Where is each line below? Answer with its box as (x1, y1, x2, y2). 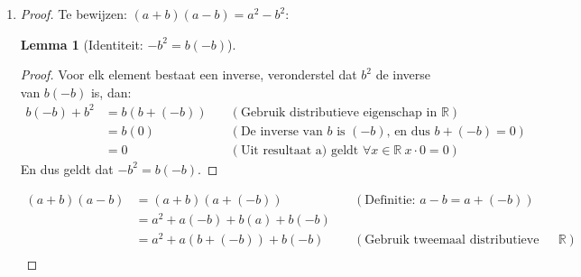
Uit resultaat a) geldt (240, 143, 359, 157)
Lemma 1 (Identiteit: (20, 34, 143, 53)
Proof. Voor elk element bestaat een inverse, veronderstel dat (20, 65, 357, 84)
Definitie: (364, 193, 416, 207)
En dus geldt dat (20, 159, 114, 178)
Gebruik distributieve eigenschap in (240, 106, 438, 119)
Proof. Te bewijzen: (20, 5, 127, 23)
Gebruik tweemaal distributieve (364, 233, 539, 246)
